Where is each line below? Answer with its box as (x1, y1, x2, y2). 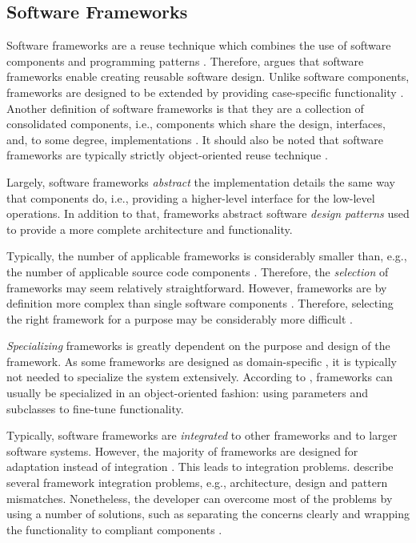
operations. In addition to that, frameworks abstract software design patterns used (6, 205, 410, 222)
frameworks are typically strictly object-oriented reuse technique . (6, 147, 328, 163)
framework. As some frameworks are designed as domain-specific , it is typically (6, 352, 397, 369)
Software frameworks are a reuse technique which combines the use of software (6, 37, 391, 54)
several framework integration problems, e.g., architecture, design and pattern (6, 474, 388, 491)
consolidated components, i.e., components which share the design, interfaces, (6, 115, 386, 132)
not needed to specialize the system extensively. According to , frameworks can (6, 368, 393, 385)
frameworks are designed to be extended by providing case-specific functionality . (6, 83, 404, 100)
